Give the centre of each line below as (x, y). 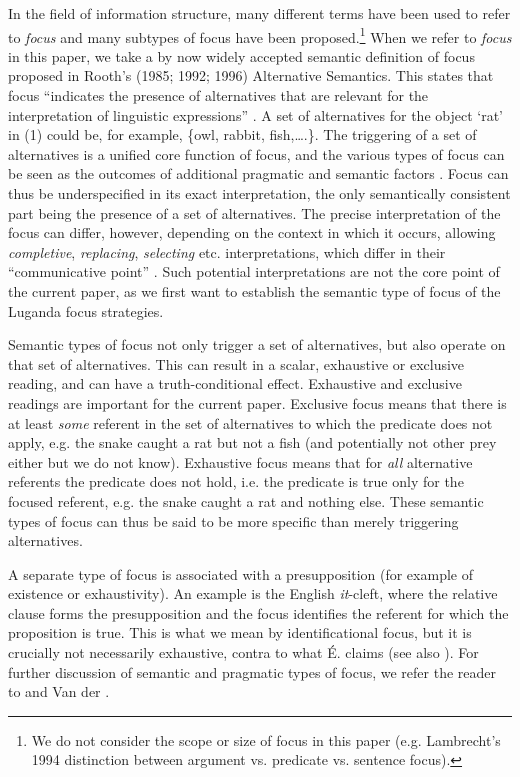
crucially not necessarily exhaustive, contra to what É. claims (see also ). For (243, 652)
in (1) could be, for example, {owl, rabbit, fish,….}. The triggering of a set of (242, 134)
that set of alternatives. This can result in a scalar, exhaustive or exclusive (236, 363)
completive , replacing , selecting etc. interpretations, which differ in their (227, 251)
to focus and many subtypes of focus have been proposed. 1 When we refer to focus (260, 35)
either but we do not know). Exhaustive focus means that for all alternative (240, 461)
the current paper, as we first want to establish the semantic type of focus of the (254, 290)
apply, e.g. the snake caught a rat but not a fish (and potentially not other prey (252, 442)
